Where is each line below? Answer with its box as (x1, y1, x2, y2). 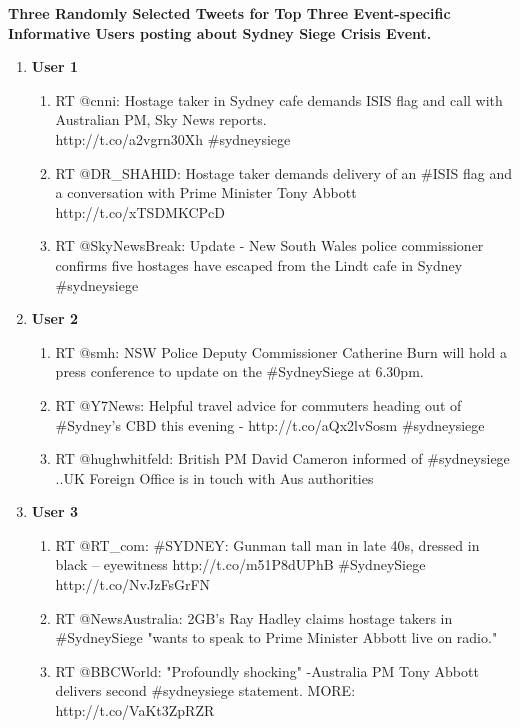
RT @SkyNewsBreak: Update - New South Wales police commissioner (55, 235, 484, 256)
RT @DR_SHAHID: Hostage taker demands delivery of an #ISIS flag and (55, 162, 512, 183)
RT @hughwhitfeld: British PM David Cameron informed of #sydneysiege (55, 448, 510, 469)
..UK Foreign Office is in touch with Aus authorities (55, 467, 374, 488)
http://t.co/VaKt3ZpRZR (55, 700, 215, 721)
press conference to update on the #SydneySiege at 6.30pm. (55, 361, 424, 382)
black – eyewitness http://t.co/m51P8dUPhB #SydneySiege (55, 554, 426, 575)
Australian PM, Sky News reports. (55, 109, 267, 130)
